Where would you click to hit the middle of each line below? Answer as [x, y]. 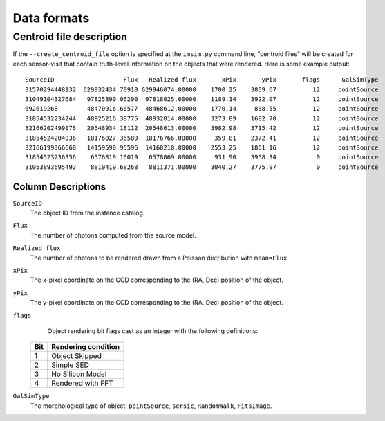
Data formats [51, 18]
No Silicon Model [79, 374]
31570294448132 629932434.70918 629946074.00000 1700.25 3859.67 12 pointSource [202, 89]
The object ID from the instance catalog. [87, 213]
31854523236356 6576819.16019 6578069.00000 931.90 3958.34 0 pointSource [202, 157]
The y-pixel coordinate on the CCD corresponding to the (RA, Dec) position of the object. [157, 303]
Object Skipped [76, 356]
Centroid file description [70, 37]
